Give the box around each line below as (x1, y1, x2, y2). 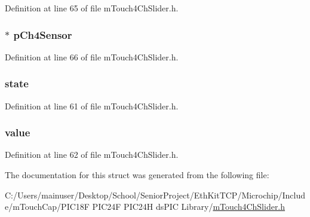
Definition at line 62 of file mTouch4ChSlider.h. (5, 148, 179, 161)
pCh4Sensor (13, 27, 72, 42)
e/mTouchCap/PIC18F (5, 200, 90, 213)
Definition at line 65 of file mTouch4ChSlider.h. (5, 2, 179, 14)
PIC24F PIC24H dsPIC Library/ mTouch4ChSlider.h (92, 200, 286, 213)
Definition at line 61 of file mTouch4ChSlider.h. (5, 99, 179, 112)
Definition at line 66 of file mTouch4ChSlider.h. (5, 50, 179, 63)
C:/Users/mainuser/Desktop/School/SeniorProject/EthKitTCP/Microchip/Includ (5, 188, 306, 201)
